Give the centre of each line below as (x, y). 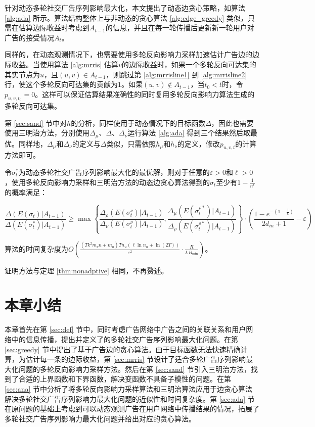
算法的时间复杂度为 (36, 248)
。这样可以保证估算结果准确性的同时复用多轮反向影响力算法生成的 (145, 94)
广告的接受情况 (29, 37)
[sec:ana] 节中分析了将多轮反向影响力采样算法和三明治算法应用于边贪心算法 (129, 388)
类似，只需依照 (131, 143)
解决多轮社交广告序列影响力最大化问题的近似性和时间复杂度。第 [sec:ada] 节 (130, 398)
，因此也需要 (232, 123)
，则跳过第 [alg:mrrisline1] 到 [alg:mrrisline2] (176, 74)
